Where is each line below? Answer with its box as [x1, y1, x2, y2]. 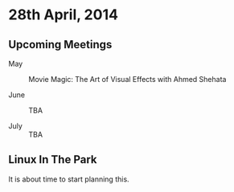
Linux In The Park [8, 153, 97, 166]
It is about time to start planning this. [8, 174, 130, 184]
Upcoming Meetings [8, 38, 113, 51]
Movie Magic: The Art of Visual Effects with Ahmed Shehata [28, 75, 227, 84]
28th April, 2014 [8, 6, 119, 24]
